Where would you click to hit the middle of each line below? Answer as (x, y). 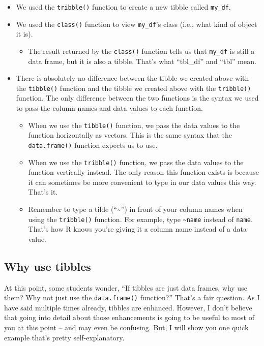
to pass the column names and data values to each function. (109, 108)
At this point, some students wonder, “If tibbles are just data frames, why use (126, 287)
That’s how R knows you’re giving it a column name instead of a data (137, 229)
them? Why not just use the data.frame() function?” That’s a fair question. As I (132, 297)
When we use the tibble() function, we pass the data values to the (134, 125)
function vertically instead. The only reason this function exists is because (143, 172)
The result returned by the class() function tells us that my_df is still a (141, 51)
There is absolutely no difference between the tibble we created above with (133, 78)
